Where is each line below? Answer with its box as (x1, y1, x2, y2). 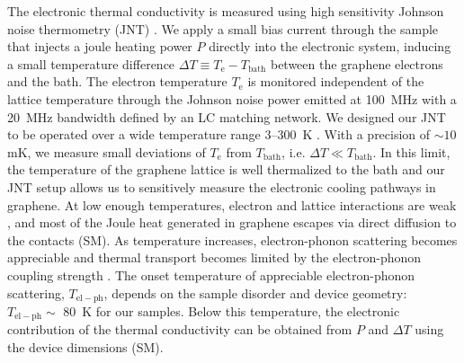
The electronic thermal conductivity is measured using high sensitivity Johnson (7, 2, 444, 20)
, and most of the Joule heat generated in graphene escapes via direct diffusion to (7, 213, 457, 232)
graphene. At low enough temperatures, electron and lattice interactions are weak (7, 195, 457, 214)
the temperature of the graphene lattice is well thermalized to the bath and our (7, 160, 445, 179)
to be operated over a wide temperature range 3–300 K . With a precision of (7, 125, 431, 144)
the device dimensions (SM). (7, 338, 164, 356)
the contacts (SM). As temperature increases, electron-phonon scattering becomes (7, 230, 458, 249)
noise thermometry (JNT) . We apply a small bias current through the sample (7, 19, 439, 38)
